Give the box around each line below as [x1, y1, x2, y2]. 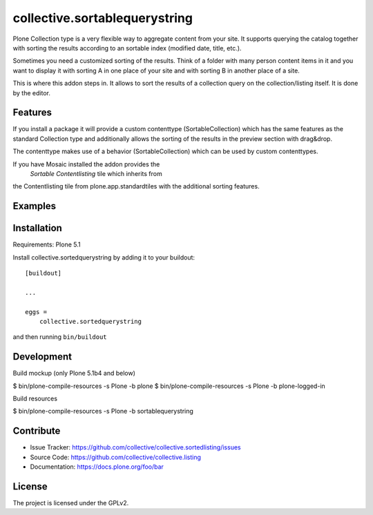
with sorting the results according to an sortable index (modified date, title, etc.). [12, 43, 242, 52]
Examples [12, 200, 57, 212]
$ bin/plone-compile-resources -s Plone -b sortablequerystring [12, 407, 193, 416]
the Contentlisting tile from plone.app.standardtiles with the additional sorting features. [12, 182, 260, 191]
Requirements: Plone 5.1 [12, 240, 81, 249]
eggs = [25, 308, 48, 315]
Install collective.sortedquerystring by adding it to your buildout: [12, 253, 195, 262]
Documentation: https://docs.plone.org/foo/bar [30, 463, 164, 471]
